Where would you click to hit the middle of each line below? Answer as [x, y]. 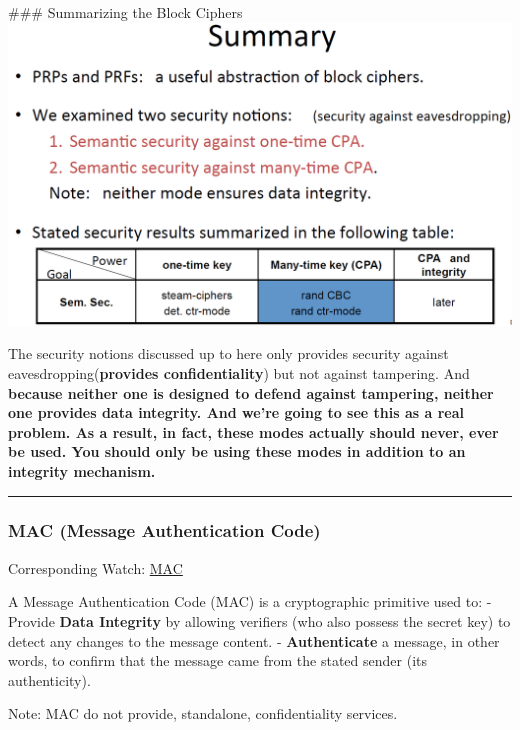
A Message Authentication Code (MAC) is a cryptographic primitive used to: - [250, 601]
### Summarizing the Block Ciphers [125, 12]
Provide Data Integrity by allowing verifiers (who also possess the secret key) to [259, 620]
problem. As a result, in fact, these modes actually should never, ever [253, 431]
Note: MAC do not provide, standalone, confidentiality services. [203, 713]
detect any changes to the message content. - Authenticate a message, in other [254, 640]
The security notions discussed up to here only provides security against [228, 353]
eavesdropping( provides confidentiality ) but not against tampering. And [239, 372]
